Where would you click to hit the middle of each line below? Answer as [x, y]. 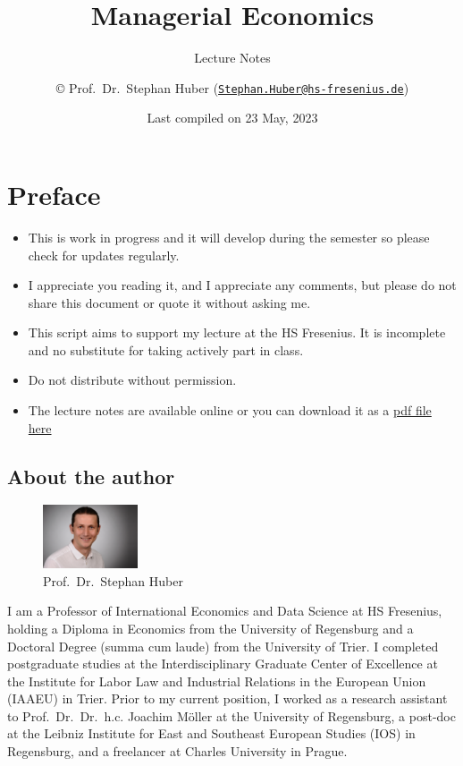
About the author [91, 476]
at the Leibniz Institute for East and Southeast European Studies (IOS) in [211, 733]
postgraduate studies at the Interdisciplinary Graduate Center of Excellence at [223, 664]
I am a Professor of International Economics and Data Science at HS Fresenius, [225, 611]
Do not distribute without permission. [132, 380]
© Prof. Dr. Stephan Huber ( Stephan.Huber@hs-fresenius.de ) [232, 87]
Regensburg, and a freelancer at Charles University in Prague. [177, 751]
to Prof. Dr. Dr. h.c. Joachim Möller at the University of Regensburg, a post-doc [231, 715]
